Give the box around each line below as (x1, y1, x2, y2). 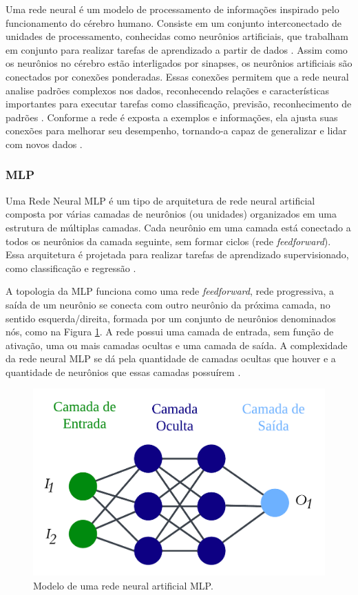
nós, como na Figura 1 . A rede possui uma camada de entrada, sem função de (6, 324, 334, 339)
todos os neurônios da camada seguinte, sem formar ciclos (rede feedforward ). (6, 233, 331, 248)
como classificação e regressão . (6, 260, 136, 275)
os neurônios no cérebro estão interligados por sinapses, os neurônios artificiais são (6, 56, 352, 70)
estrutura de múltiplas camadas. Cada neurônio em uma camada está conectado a (6, 220, 351, 234)
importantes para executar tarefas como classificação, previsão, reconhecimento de (6, 96, 352, 111)
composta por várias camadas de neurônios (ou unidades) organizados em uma (6, 207, 337, 221)
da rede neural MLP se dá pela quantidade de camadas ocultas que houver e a (6, 351, 336, 366)
